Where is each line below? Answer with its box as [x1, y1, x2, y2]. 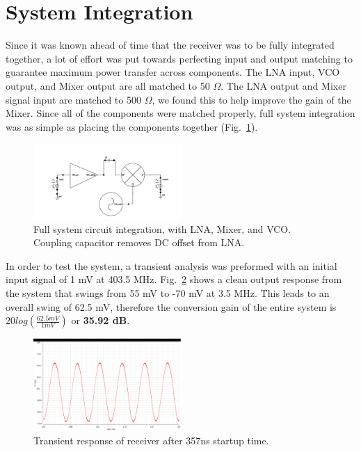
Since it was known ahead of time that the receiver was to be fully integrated [6, 38, 335, 52]
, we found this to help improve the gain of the [152, 92, 351, 106]
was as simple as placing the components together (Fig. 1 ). [6, 119, 258, 134]
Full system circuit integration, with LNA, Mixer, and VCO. [33, 221, 291, 236]
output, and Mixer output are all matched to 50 [6, 78, 210, 92]
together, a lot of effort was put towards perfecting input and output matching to [6, 51, 353, 65]
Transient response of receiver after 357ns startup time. [33, 433, 269, 447]
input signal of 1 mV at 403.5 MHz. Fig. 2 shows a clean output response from [6, 272, 342, 286]
